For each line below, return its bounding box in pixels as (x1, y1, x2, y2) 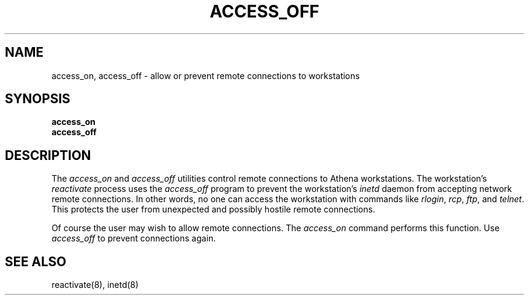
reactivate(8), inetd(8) (51, 279, 139, 290)
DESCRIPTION (5, 147, 91, 163)
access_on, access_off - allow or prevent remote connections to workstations (51, 70, 360, 81)
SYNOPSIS (5, 91, 71, 107)
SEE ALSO (5, 254, 66, 269)
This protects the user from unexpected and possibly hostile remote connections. (51, 204, 376, 215)
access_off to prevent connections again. (51, 233, 216, 244)
